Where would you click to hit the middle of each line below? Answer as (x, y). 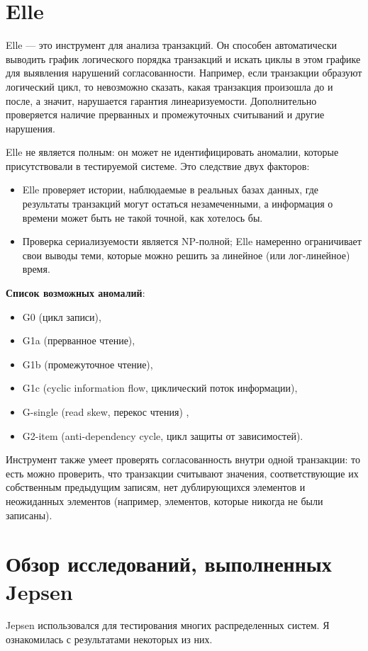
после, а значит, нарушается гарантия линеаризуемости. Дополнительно (161, 100)
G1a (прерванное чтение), (79, 340)
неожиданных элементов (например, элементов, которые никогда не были (165, 500)
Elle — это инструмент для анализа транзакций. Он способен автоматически (171, 45)
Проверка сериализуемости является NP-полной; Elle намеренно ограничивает (192, 241)
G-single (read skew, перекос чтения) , (106, 412)
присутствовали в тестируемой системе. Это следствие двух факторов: (158, 165)
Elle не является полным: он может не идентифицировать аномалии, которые (172, 152)
